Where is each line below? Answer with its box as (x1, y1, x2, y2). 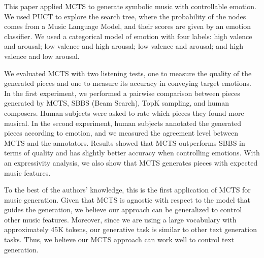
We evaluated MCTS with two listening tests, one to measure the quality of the (4, 68, 252, 78)
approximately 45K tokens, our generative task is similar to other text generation (4, 224, 257, 235)
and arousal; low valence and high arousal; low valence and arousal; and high (4, 41, 243, 51)
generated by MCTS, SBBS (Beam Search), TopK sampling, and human (4, 98, 229, 108)
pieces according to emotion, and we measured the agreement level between (4, 127, 239, 138)
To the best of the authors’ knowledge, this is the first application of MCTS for (4, 184, 251, 195)
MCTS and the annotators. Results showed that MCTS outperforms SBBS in (4, 137, 245, 148)
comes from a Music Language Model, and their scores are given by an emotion (4, 21, 251, 31)
